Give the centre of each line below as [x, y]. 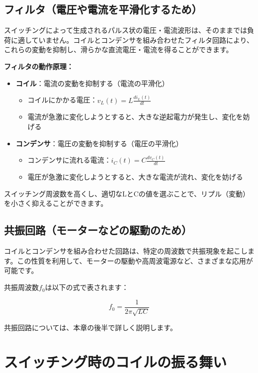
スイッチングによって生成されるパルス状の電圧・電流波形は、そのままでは [126, 30]
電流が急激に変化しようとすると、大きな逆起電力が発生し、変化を [135, 117]
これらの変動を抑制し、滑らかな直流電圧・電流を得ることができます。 [119, 49]
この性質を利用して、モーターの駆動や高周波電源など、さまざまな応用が [135, 260]
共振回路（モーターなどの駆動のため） [98, 230]
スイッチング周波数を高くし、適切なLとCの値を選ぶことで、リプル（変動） [127, 193]
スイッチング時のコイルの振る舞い [116, 361]
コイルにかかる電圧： [62, 100]
